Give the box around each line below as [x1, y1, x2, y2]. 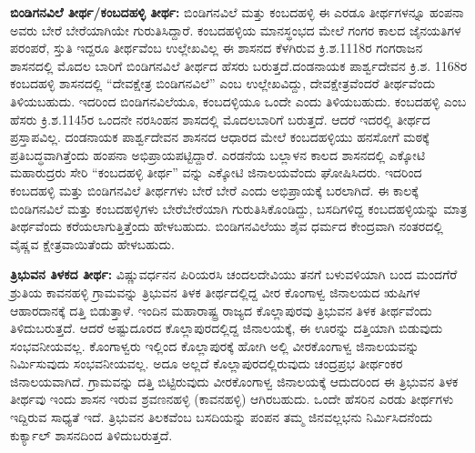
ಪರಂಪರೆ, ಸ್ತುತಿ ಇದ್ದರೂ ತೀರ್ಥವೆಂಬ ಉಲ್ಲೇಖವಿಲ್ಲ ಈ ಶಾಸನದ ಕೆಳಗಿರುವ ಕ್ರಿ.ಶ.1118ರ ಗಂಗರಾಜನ [10, 38, 423, 57]
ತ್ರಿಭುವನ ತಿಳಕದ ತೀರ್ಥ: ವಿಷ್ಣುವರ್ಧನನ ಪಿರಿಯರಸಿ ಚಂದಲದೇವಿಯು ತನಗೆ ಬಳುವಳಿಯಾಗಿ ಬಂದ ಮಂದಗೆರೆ [10, 265, 458, 284]
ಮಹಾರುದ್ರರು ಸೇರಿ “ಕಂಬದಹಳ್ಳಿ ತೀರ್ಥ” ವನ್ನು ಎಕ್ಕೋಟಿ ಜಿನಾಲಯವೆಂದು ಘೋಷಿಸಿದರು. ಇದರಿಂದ [10, 163, 422, 182]
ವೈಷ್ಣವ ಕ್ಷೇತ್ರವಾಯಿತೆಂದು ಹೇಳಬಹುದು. [10, 234, 175, 253]
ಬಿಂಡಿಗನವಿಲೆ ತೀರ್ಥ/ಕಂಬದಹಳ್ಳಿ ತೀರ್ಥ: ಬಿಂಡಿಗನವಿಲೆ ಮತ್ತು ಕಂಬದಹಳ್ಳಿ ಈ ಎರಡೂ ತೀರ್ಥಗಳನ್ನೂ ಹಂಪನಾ [10, 3, 464, 21]
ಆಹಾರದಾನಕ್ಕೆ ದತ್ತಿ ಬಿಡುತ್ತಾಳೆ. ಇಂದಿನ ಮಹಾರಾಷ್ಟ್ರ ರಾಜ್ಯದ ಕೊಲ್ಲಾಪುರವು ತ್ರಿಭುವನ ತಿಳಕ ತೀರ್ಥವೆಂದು [10, 300, 432, 319]
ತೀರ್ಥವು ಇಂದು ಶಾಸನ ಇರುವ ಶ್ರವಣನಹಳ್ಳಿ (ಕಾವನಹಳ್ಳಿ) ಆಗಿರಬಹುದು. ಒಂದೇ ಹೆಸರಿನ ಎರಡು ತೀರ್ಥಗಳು [10, 389, 454, 408]
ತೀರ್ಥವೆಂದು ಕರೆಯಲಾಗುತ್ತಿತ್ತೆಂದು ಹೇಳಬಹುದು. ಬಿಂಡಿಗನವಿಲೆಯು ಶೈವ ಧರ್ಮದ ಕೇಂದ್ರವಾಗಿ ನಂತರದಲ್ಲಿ [10, 216, 443, 236]
